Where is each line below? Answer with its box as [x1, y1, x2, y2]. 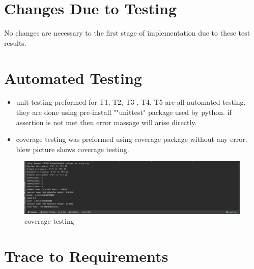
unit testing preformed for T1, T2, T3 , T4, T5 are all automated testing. [16, 97, 246, 107]
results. [4, 37, 26, 48]
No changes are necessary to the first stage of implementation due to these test [4, 27, 250, 38]
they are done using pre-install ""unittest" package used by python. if [16, 107, 232, 117]
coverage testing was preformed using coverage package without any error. [16, 134, 247, 144]
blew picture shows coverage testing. [16, 143, 129, 154]
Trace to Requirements [4, 245, 168, 266]
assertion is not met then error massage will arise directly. [16, 116, 197, 127]
